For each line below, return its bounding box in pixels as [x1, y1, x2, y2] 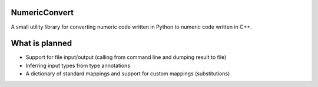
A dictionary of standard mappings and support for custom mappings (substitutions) [25, 70, 230, 77]
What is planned [11, 39, 72, 48]
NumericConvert [11, 8, 74, 18]
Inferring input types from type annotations [25, 62, 131, 69]
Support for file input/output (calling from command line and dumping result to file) [25, 54, 227, 61]
